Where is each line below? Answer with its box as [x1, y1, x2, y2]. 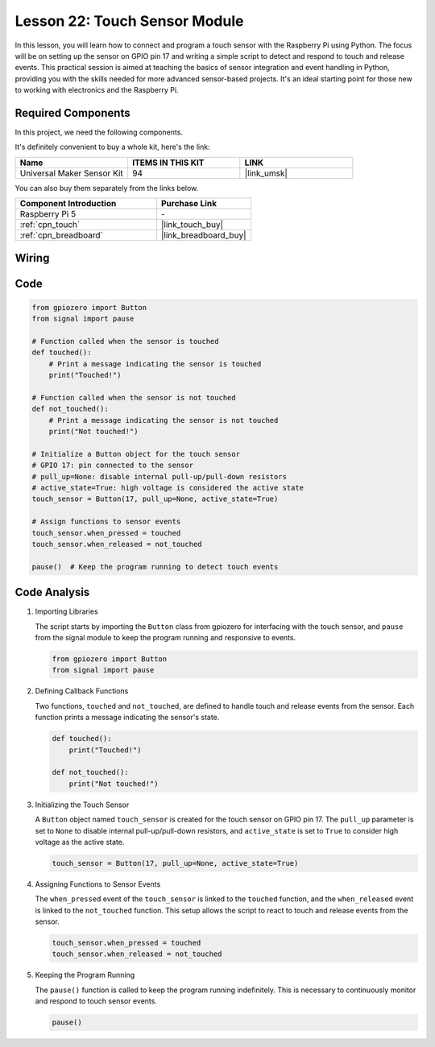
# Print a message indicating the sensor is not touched [48, 416, 279, 424]
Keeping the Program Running [35, 970, 135, 980]
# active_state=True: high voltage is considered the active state [31, 483, 304, 493]
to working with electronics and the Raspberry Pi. [14, 85, 179, 95]
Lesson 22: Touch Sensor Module [14, 12, 244, 30]
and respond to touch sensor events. [35, 996, 157, 1006]
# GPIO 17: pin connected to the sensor [31, 461, 193, 470]
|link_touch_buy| [161, 219, 224, 230]
